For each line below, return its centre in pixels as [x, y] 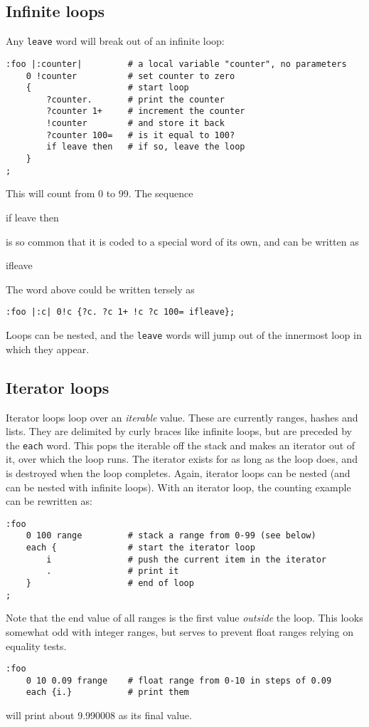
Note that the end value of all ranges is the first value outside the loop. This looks [184, 618]
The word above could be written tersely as [100, 289]
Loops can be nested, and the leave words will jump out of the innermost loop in [184, 335]
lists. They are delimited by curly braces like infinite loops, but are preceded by [179, 431]
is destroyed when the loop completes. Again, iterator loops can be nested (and [178, 472]
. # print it [113, 571]
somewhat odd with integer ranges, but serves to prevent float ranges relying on [180, 631]
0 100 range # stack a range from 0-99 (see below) [171, 536]
